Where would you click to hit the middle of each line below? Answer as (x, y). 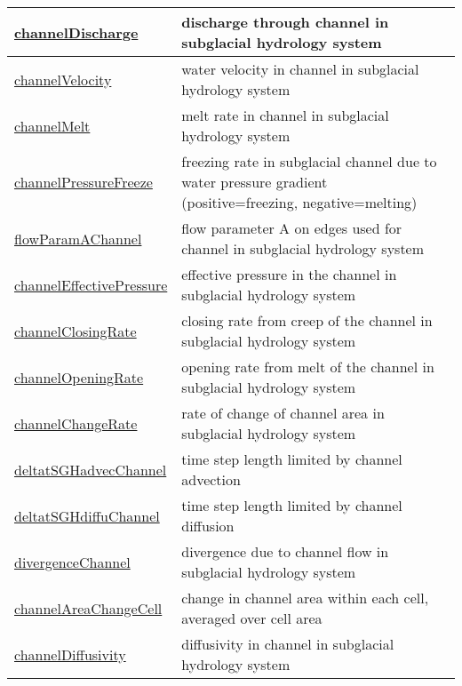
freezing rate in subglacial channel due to (309, 161)
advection (211, 479)
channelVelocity (63, 79)
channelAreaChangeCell (88, 608)
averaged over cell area (252, 618)
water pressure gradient (255, 182)
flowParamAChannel (78, 238)
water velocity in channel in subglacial (300, 69)
